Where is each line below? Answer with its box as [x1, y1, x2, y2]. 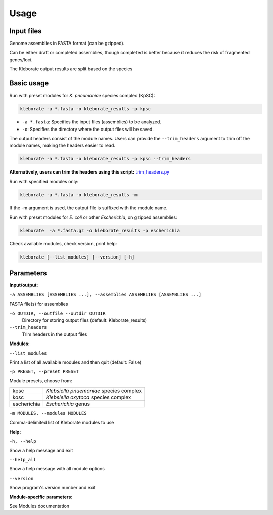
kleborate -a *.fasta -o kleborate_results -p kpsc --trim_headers [20, 156, 191, 162]
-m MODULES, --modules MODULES [9, 410, 87, 416]
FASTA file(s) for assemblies [9, 301, 68, 307]
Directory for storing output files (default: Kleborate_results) [22, 317, 147, 323]
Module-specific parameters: [9, 494, 73, 500]
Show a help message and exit [9, 447, 73, 453]
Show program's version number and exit [9, 485, 96, 491]
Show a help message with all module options [9, 466, 105, 472]
